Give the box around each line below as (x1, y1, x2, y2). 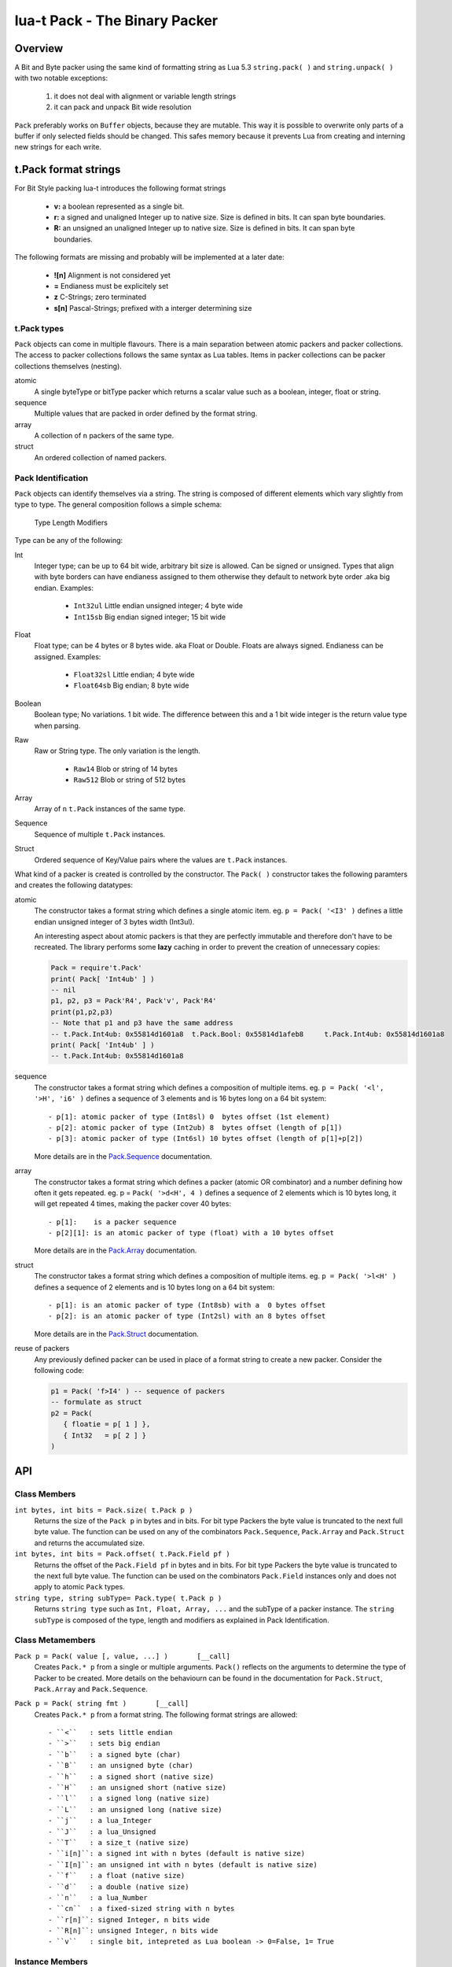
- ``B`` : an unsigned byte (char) (48, 1761, 194, 1770)
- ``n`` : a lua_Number (48, 1893, 149, 1902)
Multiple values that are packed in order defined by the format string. (34, 409, 258, 419)
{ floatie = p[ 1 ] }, (63, 1420, 151, 1429)
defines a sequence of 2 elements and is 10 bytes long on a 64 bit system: (34, 1282, 275, 1292)
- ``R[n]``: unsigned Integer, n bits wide (48, 1926, 219, 1936)
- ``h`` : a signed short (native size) (48, 1772, 215, 1781)
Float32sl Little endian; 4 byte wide (73, 670, 195, 680)
